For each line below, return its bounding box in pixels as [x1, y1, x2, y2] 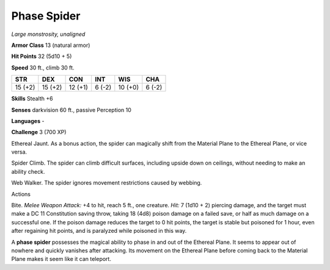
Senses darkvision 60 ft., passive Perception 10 [11, 106, 131, 113]
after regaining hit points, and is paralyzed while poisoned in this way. [11, 227, 187, 235]
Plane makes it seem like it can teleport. [11, 255, 111, 263]
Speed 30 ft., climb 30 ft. [11, 64, 75, 71]
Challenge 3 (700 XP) [11, 129, 67, 136]
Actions [11, 190, 31, 197]
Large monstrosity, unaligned [11, 30, 86, 38]
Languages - [11, 117, 45, 124]
